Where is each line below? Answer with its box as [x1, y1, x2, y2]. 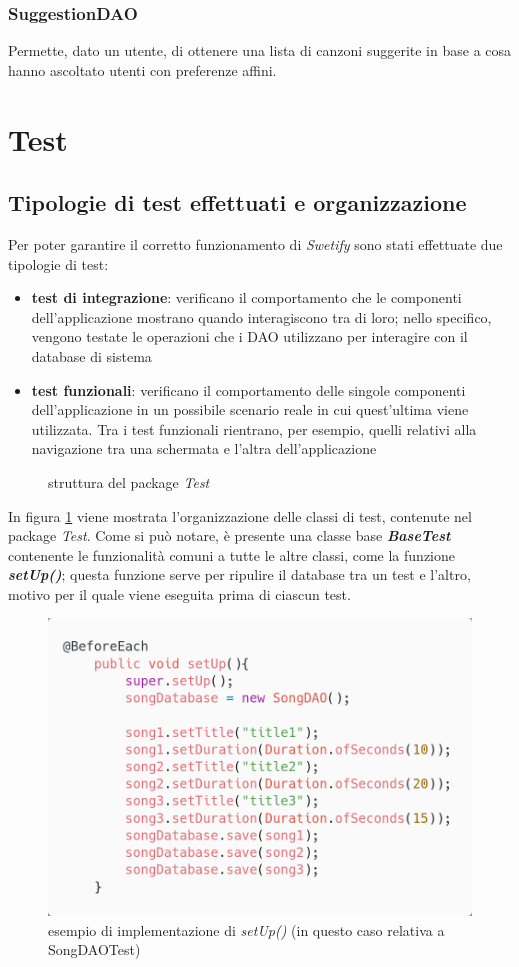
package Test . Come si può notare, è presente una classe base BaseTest [8, 525, 451, 546]
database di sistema [31, 345, 152, 366]
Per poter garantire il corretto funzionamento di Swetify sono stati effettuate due [8, 233, 503, 254]
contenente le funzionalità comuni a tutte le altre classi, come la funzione [8, 544, 455, 565]
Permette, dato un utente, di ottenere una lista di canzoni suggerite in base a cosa [8, 40, 512, 61]
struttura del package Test [48, 471, 210, 492]
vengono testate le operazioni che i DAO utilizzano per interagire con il [31, 326, 468, 347]
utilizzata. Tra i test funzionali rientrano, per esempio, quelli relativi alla [31, 418, 477, 439]
